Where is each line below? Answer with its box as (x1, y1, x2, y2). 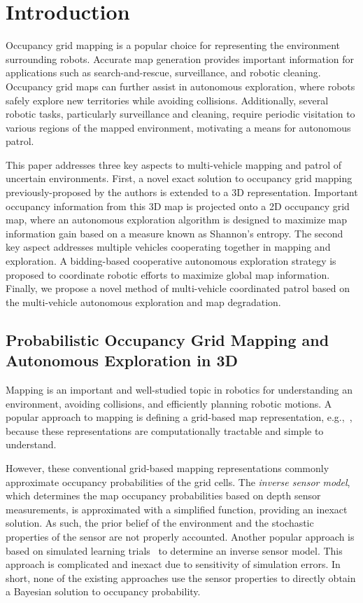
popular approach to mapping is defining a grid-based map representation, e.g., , (6, 410, 353, 424)
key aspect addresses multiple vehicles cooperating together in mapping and (6, 240, 331, 254)
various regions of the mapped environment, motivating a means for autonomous (6, 120, 351, 134)
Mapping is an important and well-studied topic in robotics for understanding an (6, 382, 353, 396)
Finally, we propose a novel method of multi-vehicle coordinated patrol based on (6, 281, 350, 296)
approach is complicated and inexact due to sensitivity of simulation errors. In (6, 557, 341, 571)
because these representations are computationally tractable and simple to (6, 423, 324, 438)
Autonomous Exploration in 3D (6, 349, 239, 371)
